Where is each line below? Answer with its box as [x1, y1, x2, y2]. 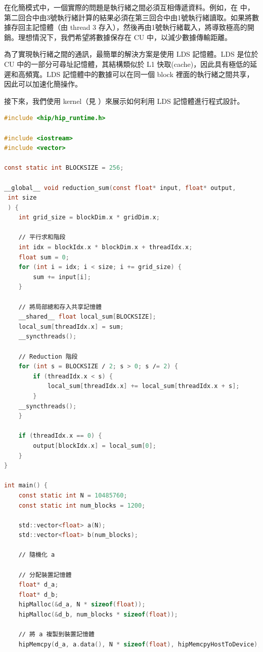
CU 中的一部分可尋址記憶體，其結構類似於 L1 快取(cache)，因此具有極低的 [4, 58, 250, 69]
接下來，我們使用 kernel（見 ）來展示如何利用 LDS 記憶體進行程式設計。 [4, 95, 244, 106]
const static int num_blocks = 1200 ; [18, 502, 146, 509]
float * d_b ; [18, 591, 59, 598]
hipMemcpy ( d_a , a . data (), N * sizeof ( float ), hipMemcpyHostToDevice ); [18, 640, 261, 648]
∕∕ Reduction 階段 [18, 353, 78, 360]
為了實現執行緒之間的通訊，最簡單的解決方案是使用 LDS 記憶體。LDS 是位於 [4, 49, 258, 59]
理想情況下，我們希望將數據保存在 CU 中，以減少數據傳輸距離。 [18, 31, 232, 42]
